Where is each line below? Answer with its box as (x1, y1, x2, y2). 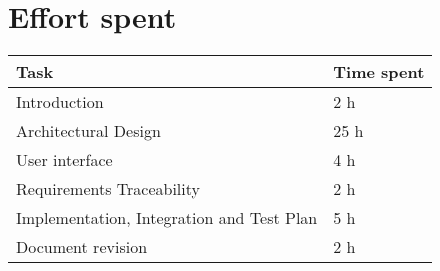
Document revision (16, 235, 148, 259)
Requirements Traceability (16, 177, 200, 201)
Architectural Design (16, 119, 161, 143)
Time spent (333, 60, 425, 84)
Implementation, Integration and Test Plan (16, 206, 318, 230)
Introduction (16, 90, 104, 114)
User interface (16, 148, 113, 172)
